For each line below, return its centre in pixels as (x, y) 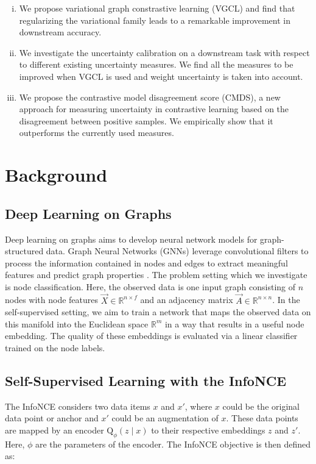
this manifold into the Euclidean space (77, 323)
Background (56, 175)
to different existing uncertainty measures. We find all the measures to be (156, 64)
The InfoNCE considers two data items (78, 406)
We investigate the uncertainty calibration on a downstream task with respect (164, 52)
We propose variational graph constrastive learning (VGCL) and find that (157, 8)
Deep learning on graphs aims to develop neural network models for (131, 239)
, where (198, 406)
